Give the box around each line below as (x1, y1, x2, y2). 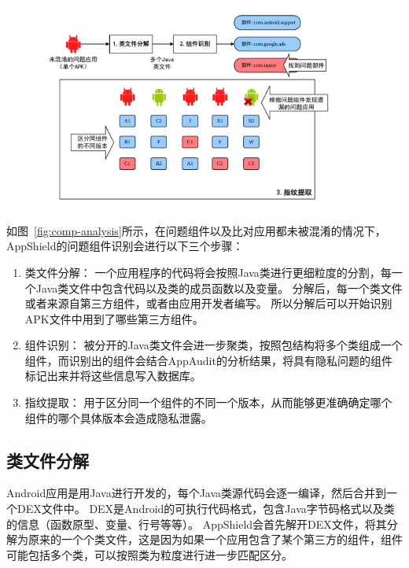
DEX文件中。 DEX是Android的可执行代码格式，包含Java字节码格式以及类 (17, 500, 395, 517)
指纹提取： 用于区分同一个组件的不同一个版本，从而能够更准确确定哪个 (24, 394, 392, 411)
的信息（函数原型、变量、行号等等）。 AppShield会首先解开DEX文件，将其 (6, 515, 387, 532)
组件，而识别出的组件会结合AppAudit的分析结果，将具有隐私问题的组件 (24, 352, 392, 368)
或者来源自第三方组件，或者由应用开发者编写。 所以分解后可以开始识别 (24, 295, 392, 312)
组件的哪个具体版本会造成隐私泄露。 (24, 409, 212, 426)
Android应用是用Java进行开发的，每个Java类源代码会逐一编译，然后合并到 (6, 485, 387, 501)
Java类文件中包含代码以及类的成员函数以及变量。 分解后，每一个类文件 (35, 279, 403, 296)
